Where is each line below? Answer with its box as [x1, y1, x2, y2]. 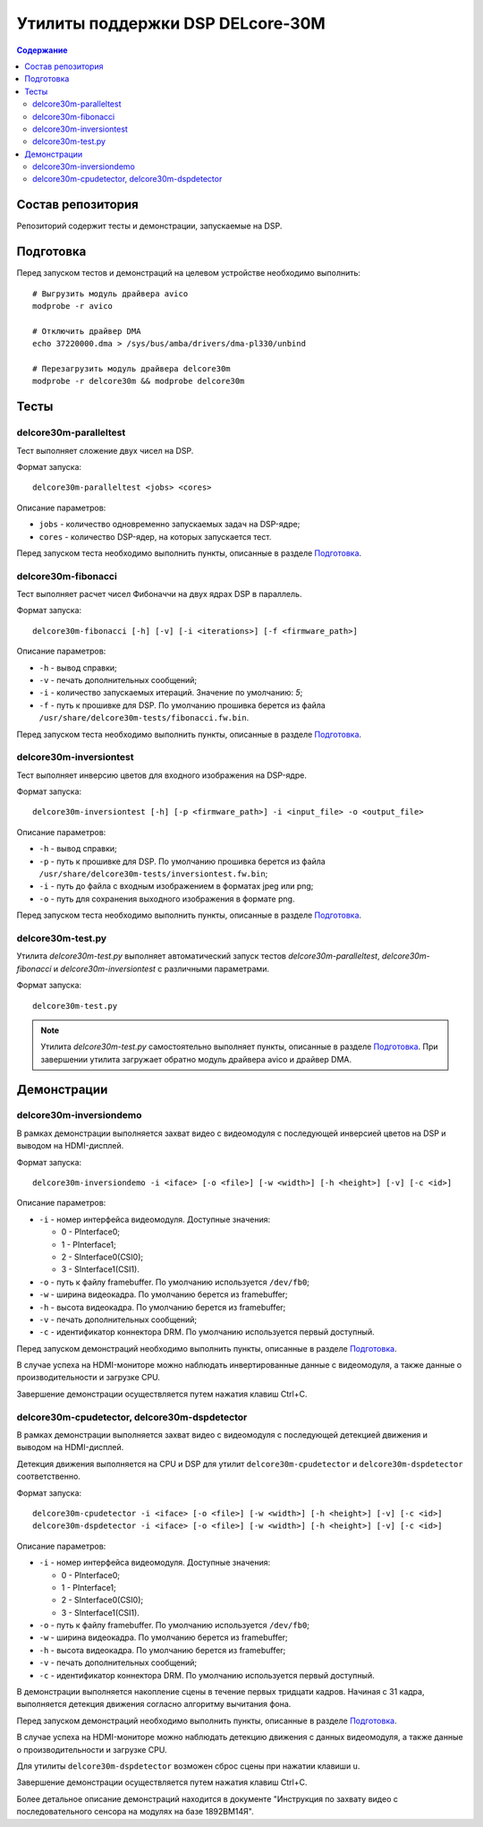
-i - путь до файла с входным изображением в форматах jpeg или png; [38, 881, 314, 892]
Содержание [16, 45, 68, 55]
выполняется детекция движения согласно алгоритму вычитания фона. [16, 1699, 292, 1710]
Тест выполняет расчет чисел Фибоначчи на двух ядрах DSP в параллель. [16, 589, 302, 600]
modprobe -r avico [32, 301, 114, 312]
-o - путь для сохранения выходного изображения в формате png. [38, 893, 295, 904]
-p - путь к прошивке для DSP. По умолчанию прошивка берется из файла [38, 856, 326, 867]
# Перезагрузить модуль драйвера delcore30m [32, 363, 232, 373]
